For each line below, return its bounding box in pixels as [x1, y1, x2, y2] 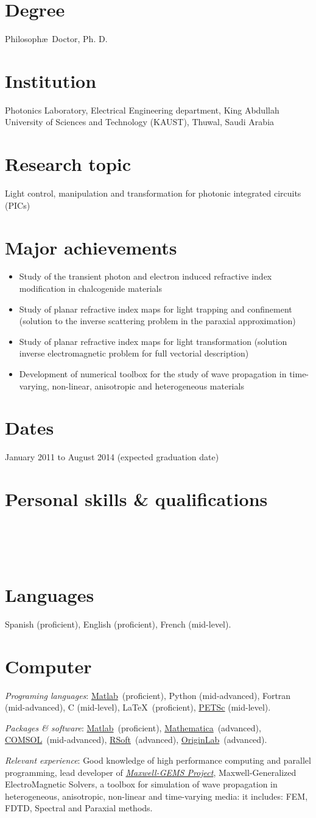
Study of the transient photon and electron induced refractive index [19, 270, 272, 283]
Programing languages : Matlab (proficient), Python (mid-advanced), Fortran [5, 689, 291, 701]
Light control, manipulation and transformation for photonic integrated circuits [5, 187, 301, 200]
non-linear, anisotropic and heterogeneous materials [52, 379, 244, 392]
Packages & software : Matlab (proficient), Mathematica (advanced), [5, 721, 261, 734]
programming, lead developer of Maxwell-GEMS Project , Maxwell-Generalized [5, 766, 297, 778]
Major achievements [5, 234, 177, 259]
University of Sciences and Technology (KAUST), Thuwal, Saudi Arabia [5, 115, 275, 128]
